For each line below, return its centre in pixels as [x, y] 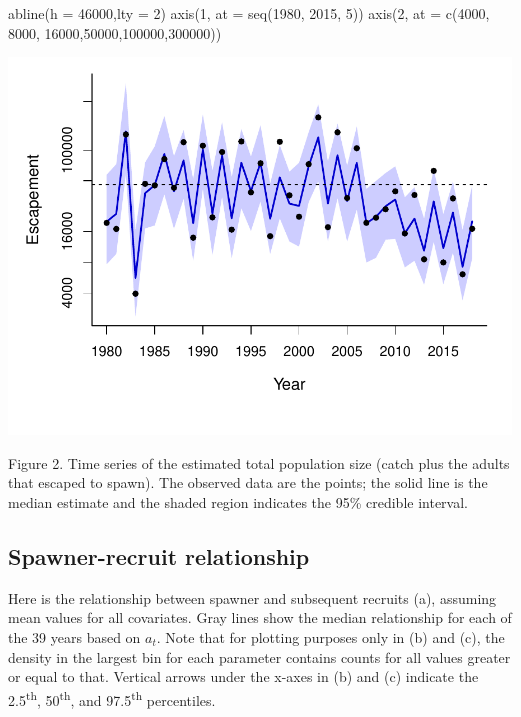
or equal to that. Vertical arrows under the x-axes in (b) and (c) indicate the [243, 676]
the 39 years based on [74, 636]
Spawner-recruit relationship [159, 555]
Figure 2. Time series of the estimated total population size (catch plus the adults [259, 462]
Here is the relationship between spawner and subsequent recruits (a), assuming [252, 597]
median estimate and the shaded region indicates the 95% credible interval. [238, 501]
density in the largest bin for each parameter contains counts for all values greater [259, 656]
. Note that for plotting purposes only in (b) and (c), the [330, 636]
